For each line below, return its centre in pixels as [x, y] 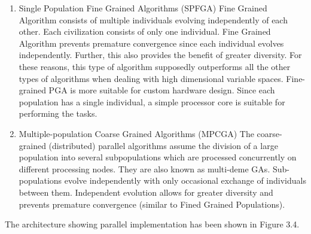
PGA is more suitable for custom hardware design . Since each [162, 90]
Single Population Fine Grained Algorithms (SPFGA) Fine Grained [143, 8]
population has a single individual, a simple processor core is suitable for [152, 101]
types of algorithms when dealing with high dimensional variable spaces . [151, 78]
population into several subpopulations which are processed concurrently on [158, 157]
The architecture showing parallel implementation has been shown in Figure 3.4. [152, 224]
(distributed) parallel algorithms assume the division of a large [163, 145]
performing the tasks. [58, 113]
